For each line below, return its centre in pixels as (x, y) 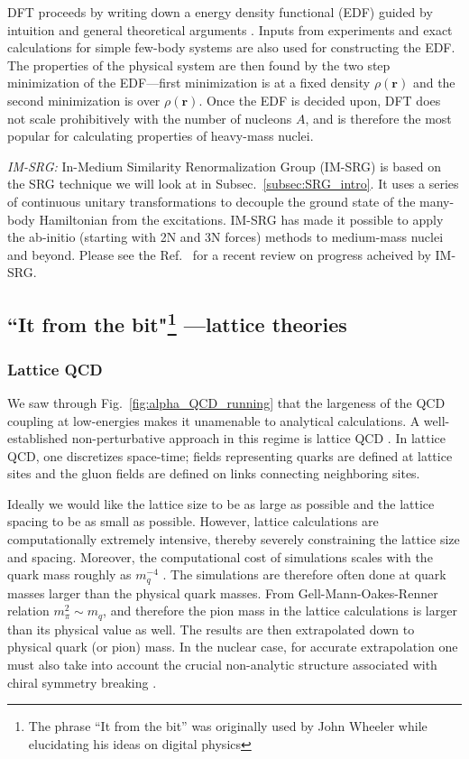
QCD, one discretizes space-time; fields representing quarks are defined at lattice (230, 455)
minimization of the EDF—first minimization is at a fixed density (189, 83)
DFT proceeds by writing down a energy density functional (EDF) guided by (220, 12)
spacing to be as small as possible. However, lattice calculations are (193, 521)
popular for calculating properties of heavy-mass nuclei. (161, 136)
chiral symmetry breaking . (82, 682)
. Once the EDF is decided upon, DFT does (320, 100)
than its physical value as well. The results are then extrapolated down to (211, 629)
